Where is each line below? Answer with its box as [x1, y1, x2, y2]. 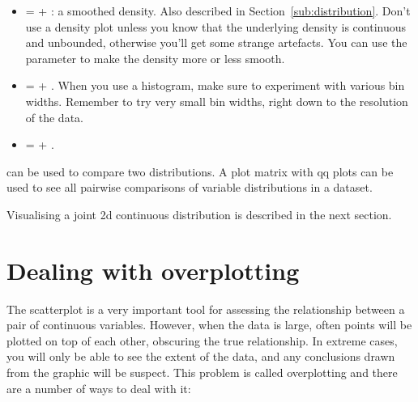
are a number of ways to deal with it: [6, 379, 191, 396]
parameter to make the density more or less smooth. [25, 49, 285, 66]
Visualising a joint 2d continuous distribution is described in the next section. [6, 205, 392, 222]
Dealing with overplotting [6, 253, 300, 286]
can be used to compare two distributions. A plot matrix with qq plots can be [6, 163, 394, 180]
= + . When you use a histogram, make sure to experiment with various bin [25, 77, 405, 94]
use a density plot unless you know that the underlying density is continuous [25, 18, 407, 35]
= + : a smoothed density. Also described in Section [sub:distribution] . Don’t [25, 2, 411, 19]
